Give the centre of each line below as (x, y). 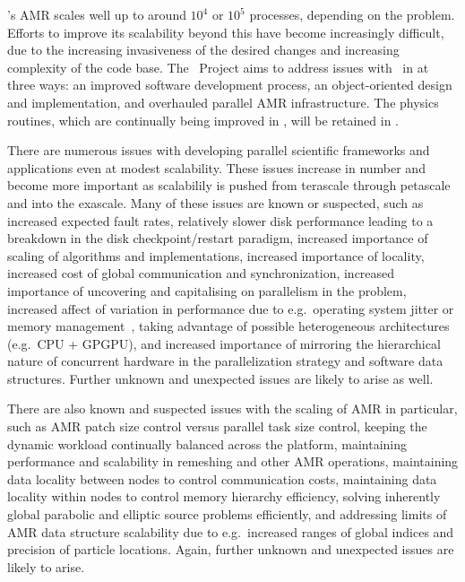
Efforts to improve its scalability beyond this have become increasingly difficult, (226, 32)
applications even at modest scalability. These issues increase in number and (216, 167)
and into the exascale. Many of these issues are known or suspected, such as (215, 202)
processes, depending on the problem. (352, 14)
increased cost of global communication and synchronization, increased (201, 273)
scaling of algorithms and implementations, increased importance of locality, (216, 255)
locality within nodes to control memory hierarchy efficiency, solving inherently (224, 496)
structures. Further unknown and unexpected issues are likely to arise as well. (220, 378)
